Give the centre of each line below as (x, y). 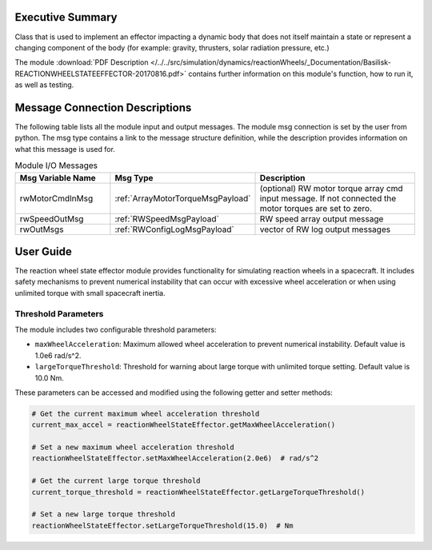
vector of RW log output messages (325, 229)
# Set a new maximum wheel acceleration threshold (133, 447)
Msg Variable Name (58, 177)
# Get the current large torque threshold (116, 481)
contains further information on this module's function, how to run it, (301, 74)
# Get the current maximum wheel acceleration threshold (146, 413)
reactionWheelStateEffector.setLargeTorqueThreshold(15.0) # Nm (162, 525)
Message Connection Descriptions (103, 108)
